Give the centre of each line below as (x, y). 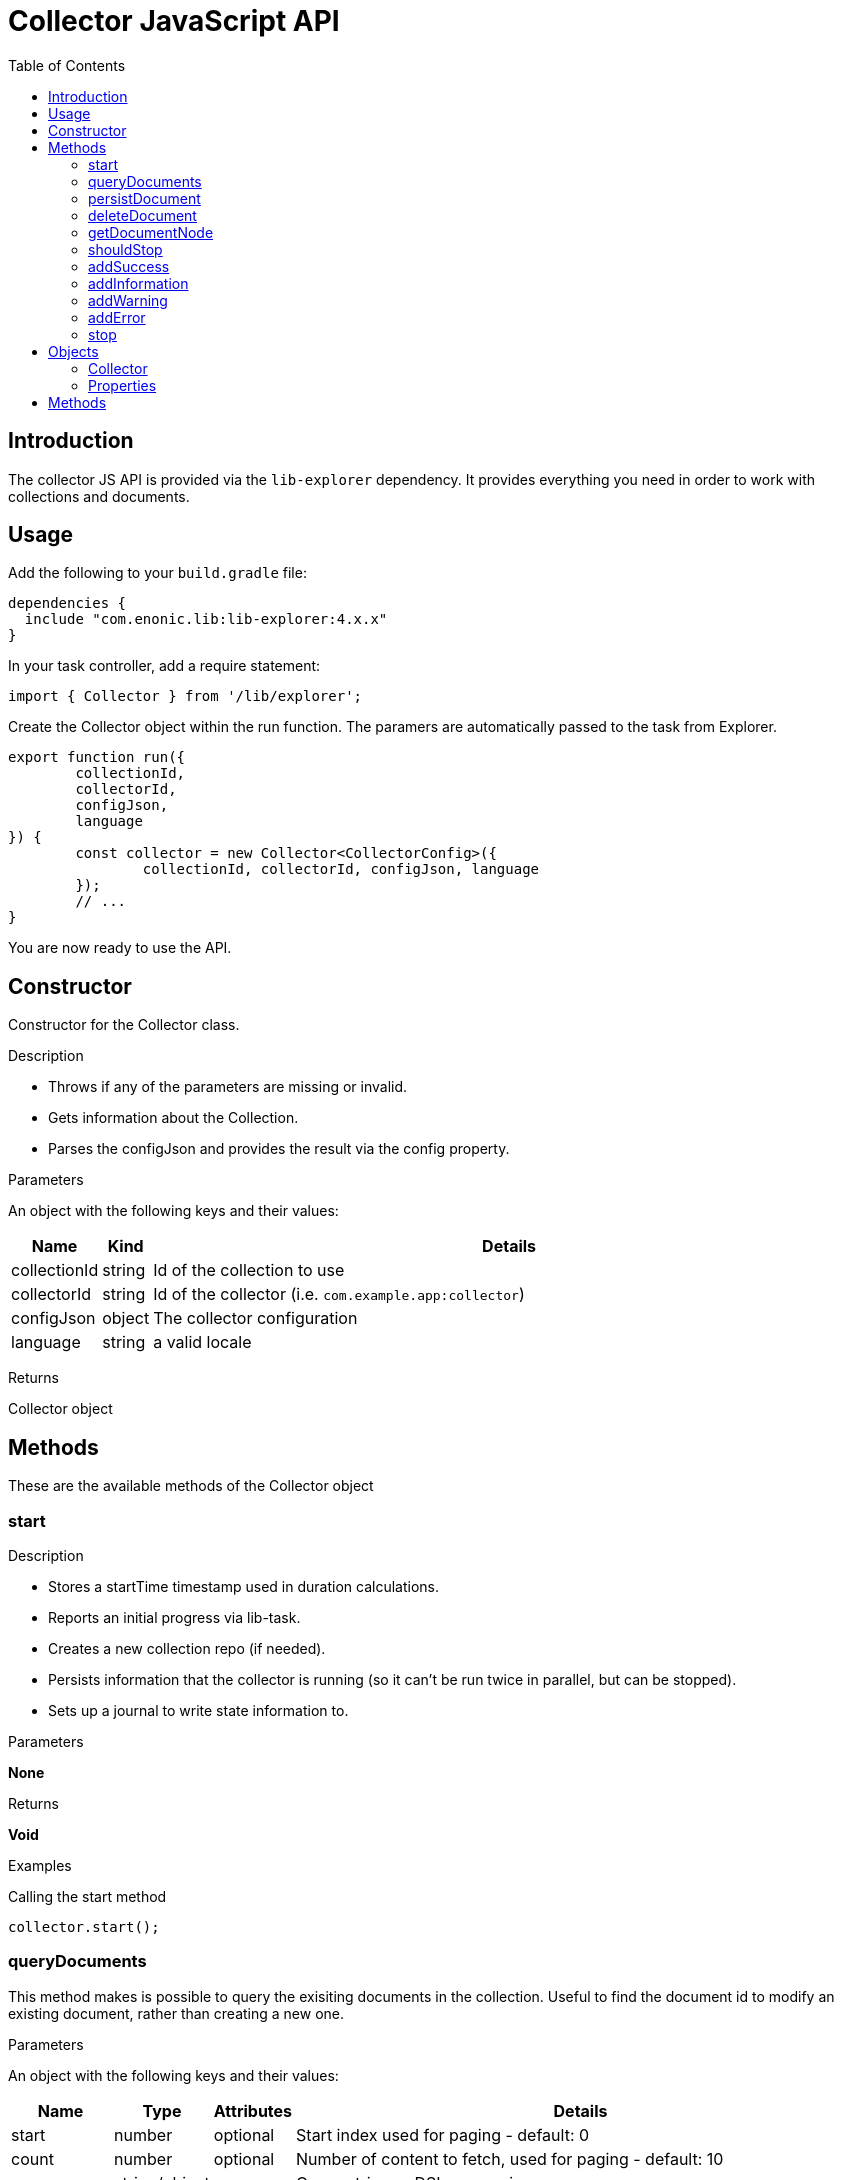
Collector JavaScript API (174, 21)
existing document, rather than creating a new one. (176, 2013)
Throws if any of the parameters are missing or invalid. (228, 1087)
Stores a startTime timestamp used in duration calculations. (243, 1586)
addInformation (138, 283)
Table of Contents (67, 65)
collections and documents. (99, 496)
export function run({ (97, 757)
